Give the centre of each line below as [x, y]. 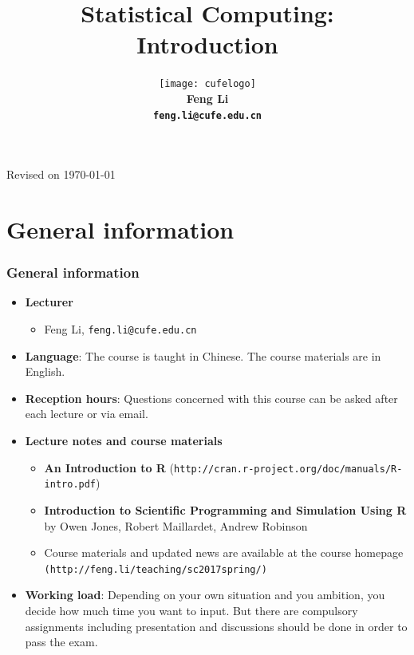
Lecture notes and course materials [124, 441]
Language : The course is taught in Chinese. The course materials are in [203, 355]
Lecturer [49, 302]
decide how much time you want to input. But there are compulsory [191, 610]
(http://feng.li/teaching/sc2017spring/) [156, 569]
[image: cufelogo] [207, 84]
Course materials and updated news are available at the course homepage [224, 552]
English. [45, 371]
